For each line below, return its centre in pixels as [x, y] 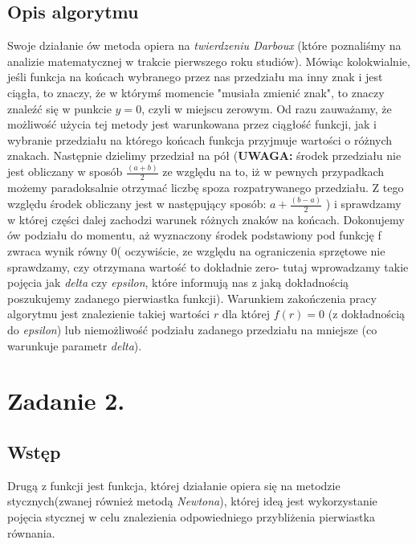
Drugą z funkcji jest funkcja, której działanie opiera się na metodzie [174, 485]
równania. [31, 532]
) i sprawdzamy [363, 203]
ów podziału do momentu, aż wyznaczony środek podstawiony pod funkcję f [194, 235]
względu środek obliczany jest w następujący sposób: [137, 203]
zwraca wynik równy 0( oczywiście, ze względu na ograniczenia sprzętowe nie [196, 251]
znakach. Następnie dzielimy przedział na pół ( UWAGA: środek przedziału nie [204, 155]
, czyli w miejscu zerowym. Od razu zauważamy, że [267, 108]
